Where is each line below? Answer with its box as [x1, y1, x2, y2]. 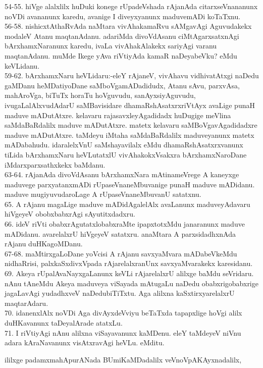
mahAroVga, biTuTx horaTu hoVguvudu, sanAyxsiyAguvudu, [5, 90, 196, 100]
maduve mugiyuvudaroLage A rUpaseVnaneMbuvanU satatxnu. [5, 189, 201, 199]
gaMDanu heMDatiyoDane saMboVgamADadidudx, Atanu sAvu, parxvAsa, [5, 80, 240, 90]
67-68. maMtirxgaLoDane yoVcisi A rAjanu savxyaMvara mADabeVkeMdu [5, 248, 237, 258]
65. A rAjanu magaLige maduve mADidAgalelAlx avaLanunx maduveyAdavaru [5, 198, 250, 209]
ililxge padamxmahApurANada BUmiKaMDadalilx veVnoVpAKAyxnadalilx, [5, 354, 242, 364]
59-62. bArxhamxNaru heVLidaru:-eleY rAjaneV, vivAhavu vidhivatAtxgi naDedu [5, 70, 259, 81]
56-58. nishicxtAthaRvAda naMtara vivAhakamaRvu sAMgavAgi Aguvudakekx [5, 21, 252, 31]
